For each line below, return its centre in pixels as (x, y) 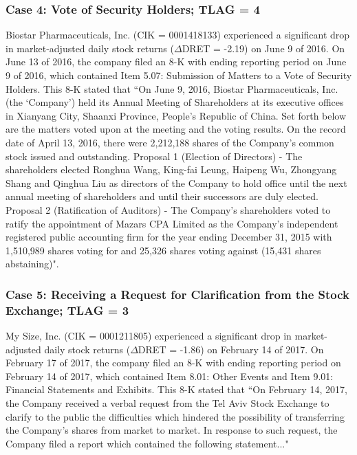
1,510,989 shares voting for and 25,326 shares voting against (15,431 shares (163, 250)
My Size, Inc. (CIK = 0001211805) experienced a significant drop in (149, 336)
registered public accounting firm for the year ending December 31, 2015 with (169, 237)
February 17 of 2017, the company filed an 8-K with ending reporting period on (173, 363)
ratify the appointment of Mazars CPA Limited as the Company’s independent (172, 223)
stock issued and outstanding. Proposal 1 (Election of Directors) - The (154, 156)
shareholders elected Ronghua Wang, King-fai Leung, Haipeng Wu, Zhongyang (171, 169)
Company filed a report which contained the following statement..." (147, 443)
